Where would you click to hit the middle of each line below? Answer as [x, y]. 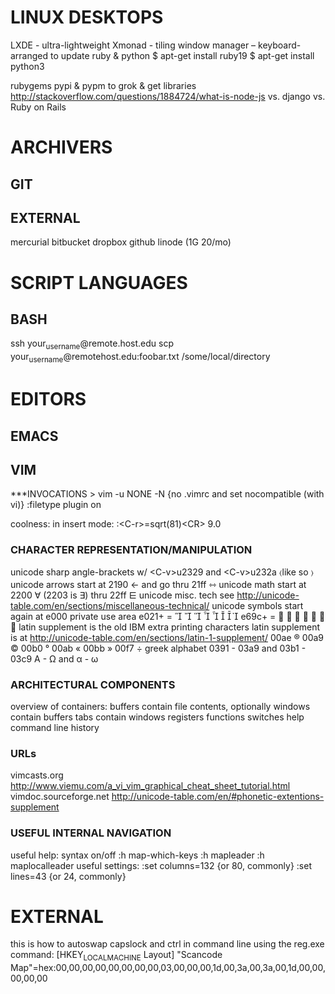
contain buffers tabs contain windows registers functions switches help [157, 717]
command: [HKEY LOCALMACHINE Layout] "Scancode [116, 956]
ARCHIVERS [61, 147]
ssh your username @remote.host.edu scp [92, 344]
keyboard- [280, 45]
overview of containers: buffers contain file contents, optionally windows [160, 706]
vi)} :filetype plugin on [56, 505]
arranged [29, 55]
